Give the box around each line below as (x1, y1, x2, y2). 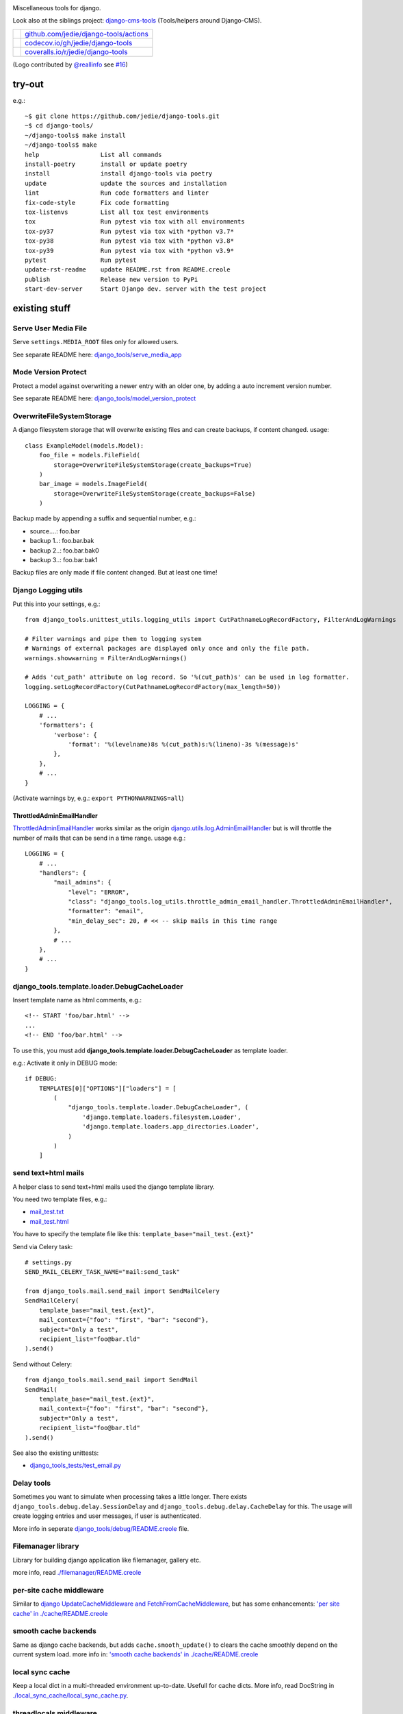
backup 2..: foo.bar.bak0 (29, 546, 99, 555)
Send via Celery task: (12, 1242, 73, 1251)
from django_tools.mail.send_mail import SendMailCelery (25, 1288, 220, 1295)
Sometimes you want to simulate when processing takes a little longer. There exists (12, 1493, 248, 1501)
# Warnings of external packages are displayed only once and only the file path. (25, 644, 310, 653)
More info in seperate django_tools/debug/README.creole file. (12, 1524, 190, 1532)
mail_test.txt (29, 1207, 64, 1216)
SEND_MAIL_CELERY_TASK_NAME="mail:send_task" (25, 1268, 181, 1276)
